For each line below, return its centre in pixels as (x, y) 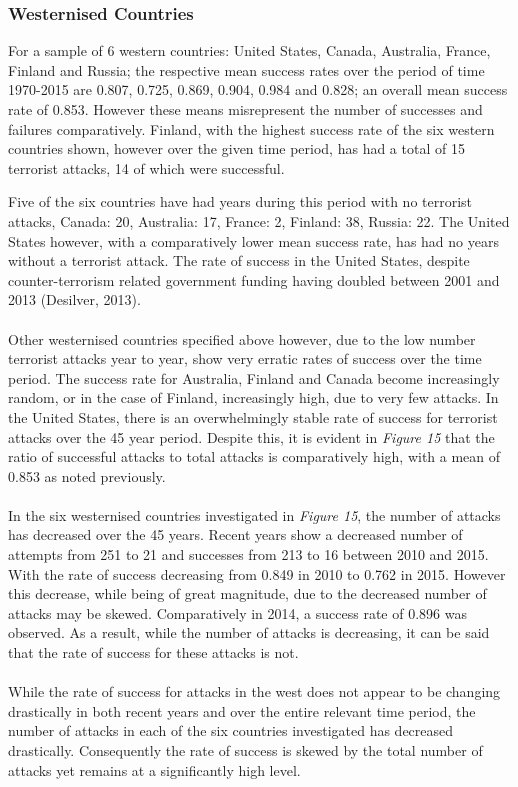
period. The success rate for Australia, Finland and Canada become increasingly (254, 377)
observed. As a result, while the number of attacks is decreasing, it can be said (249, 632)
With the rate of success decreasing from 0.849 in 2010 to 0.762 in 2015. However (257, 573)
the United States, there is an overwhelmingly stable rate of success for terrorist (253, 416)
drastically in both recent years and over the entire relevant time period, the (242, 710)
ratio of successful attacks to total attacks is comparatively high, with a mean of (254, 456)
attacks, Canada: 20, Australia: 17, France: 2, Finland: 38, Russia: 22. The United (259, 220)
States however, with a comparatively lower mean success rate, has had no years (253, 240)
